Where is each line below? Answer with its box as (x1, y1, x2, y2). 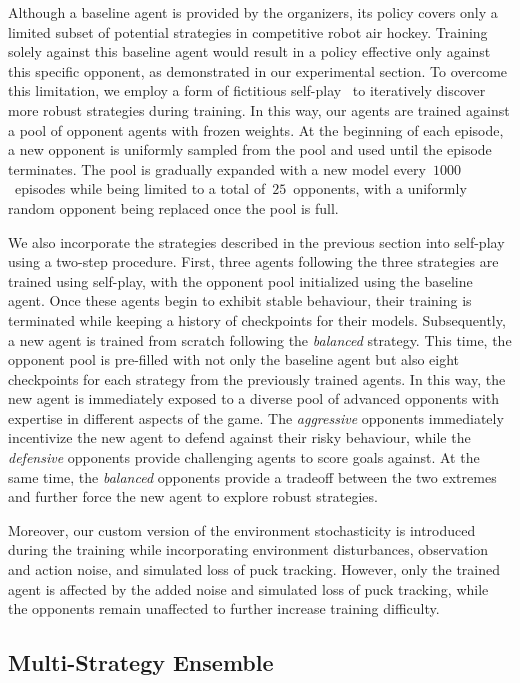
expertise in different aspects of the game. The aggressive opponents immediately (8, 407, 504, 428)
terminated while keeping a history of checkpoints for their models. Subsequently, (8, 309, 506, 330)
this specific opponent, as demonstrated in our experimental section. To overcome (8, 60, 508, 81)
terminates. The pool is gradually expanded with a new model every (8, 158, 426, 179)
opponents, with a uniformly (293, 178, 467, 199)
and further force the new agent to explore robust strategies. (8, 486, 378, 507)
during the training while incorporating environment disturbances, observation (8, 539, 489, 560)
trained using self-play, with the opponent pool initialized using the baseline (8, 270, 473, 291)
